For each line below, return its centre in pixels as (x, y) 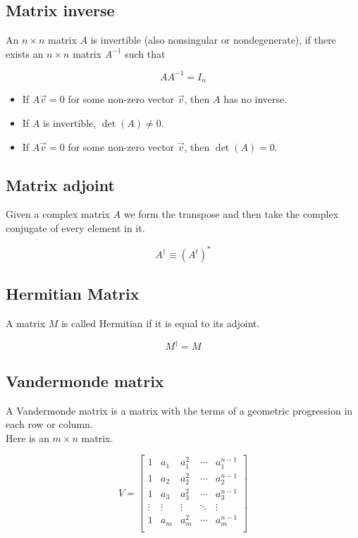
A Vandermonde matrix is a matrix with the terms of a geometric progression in (179, 410)
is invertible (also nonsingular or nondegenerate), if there (213, 40)
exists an (25, 53)
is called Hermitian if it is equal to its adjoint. (160, 323)
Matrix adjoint (60, 184)
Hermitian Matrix (73, 294)
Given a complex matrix (58, 214)
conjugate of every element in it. (75, 227)
